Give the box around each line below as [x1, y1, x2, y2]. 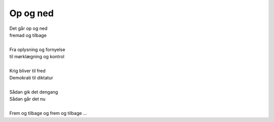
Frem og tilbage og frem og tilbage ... [9, 110, 87, 116]
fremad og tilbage [9, 32, 47, 38]
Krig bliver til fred [9, 67, 46, 73]
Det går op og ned [9, 25, 48, 31]
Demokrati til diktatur [9, 75, 53, 81]
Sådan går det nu [9, 96, 46, 102]
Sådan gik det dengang [9, 89, 58, 95]
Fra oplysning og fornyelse [9, 46, 65, 53]
